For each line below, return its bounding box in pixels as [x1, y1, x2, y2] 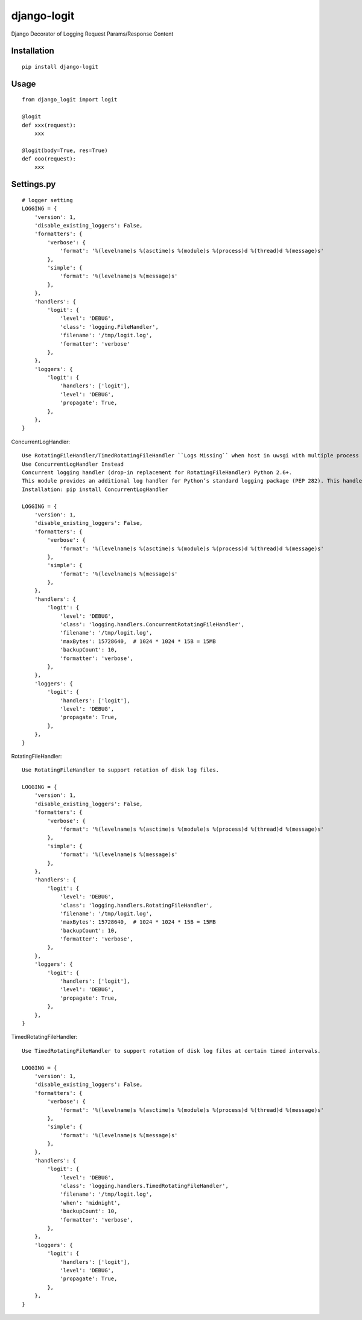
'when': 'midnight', [60, 1199, 121, 1206]
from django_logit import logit [22, 97, 118, 103]
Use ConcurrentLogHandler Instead [22, 460, 124, 468]
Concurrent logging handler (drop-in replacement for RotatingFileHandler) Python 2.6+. [22, 469, 293, 476]
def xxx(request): [22, 121, 77, 129]
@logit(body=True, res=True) [22, 147, 108, 154]
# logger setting [22, 197, 73, 203]
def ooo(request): [22, 156, 77, 162]
